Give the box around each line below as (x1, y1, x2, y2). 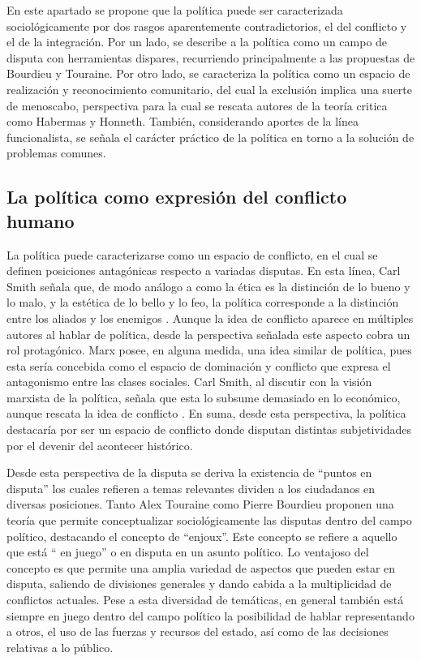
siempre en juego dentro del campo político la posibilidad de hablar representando (6, 607, 415, 624)
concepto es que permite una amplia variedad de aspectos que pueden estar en (6, 559, 396, 576)
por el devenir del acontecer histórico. (6, 436, 193, 453)
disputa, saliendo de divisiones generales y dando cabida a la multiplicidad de (6, 575, 392, 592)
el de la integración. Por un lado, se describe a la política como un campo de (6, 33, 388, 50)
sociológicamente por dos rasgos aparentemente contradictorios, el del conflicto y (6, 17, 407, 34)
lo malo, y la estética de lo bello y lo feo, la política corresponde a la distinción (6, 294, 399, 311)
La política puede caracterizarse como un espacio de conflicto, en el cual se (6, 246, 378, 263)
